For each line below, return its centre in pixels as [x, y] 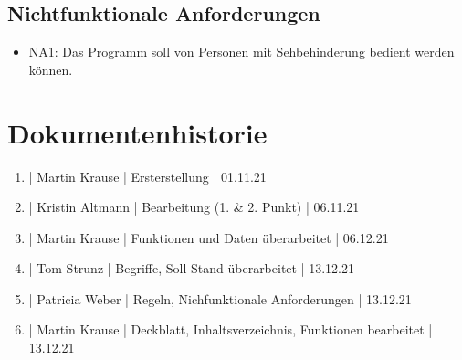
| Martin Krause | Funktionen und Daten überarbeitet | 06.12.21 [209, 237]
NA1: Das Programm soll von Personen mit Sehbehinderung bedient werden [241, 52]
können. [51, 69]
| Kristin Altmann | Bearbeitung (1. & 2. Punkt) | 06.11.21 [194, 207]
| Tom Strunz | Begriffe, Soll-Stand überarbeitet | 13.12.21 [192, 268]
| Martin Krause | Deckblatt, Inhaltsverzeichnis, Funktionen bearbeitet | [231, 329]
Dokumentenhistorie [137, 132]
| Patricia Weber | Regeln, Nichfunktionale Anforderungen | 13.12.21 [220, 298]
